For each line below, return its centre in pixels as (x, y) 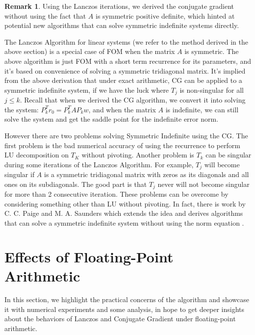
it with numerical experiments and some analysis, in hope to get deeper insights (125, 309)
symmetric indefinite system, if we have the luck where (87, 90)
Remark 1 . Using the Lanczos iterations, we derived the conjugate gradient (119, 6)
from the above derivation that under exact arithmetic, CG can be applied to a (123, 80)
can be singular (229, 155)
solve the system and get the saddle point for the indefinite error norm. (112, 119)
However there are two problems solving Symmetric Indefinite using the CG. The (126, 135)
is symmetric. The (212, 51)
